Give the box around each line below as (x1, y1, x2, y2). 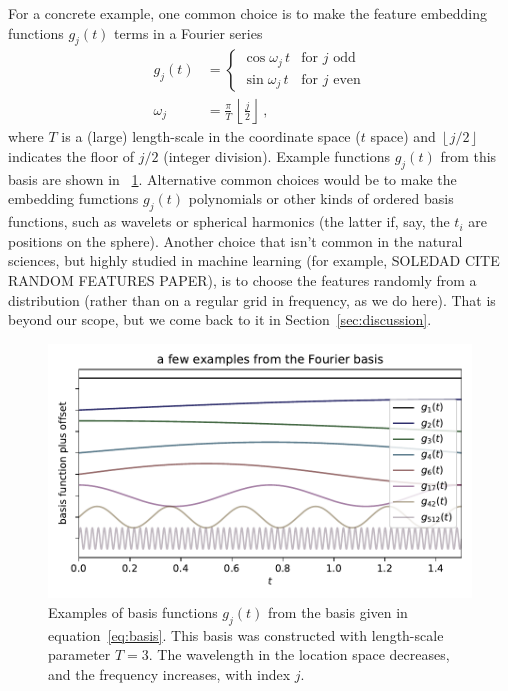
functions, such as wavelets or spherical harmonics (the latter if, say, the (8, 211, 450, 232)
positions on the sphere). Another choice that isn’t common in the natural (8, 230, 463, 251)
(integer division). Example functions (163, 146, 390, 167)
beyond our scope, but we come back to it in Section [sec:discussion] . (8, 309, 432, 330)
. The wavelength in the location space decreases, (148, 644, 450, 665)
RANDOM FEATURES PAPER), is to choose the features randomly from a (8, 270, 477, 291)
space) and (370, 126, 436, 147)
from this (440, 146, 497, 167)
